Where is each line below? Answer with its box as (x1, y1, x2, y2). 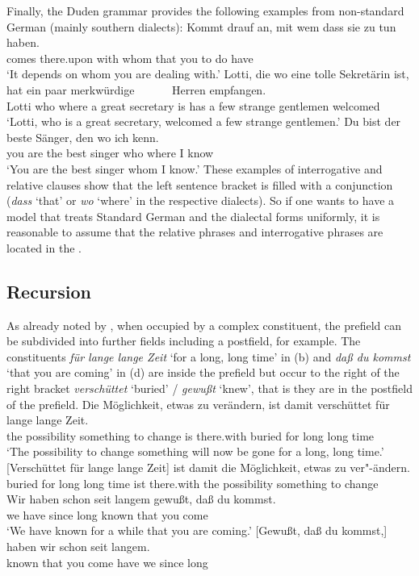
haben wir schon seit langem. (6, 538, 150, 555)
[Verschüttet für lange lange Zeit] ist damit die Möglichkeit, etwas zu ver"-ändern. (6, 459, 410, 476)
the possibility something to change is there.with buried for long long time (6, 427, 375, 444)
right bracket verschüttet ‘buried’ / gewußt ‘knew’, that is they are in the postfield (6, 380, 413, 397)
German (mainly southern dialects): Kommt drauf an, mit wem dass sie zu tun (6, 18, 396, 35)
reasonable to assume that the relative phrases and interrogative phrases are (6, 223, 383, 240)
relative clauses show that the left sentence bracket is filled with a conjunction (6, 176, 393, 193)
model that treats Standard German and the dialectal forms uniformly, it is (6, 207, 380, 224)
